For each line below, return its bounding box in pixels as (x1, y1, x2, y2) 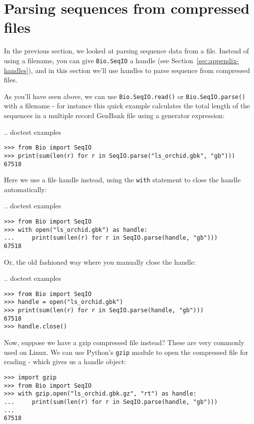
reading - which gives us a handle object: (4, 356, 126, 367)
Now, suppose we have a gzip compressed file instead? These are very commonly (4, 337, 245, 348)
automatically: (4, 184, 47, 194)
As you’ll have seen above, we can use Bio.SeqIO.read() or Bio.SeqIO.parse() (4, 91, 246, 101)
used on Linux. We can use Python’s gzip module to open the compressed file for (4, 347, 249, 357)
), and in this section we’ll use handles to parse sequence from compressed (28, 65, 250, 75)
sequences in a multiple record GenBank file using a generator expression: (4, 110, 225, 120)
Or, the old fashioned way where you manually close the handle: (4, 256, 196, 267)
